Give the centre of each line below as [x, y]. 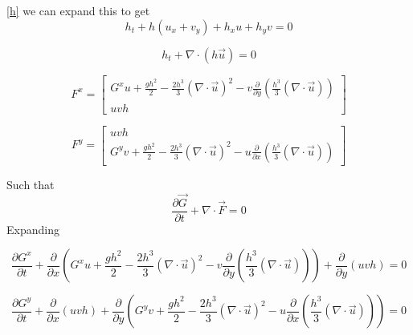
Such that [31, 184]
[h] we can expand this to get [78, 10]
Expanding [33, 229]
